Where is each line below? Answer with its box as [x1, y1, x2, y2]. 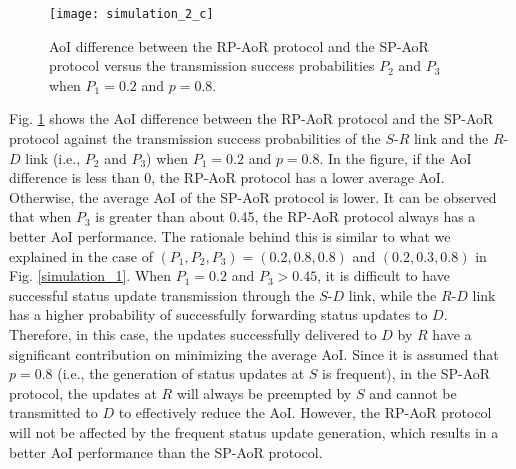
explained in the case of [9, 245, 153, 266]
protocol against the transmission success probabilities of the [9, 128, 381, 149]
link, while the [348, 284, 437, 305]
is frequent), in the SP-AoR [322, 363, 491, 384]
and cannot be [369, 382, 457, 403]
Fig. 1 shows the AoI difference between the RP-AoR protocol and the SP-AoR [9, 108, 494, 129]
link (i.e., [25, 147, 81, 168]
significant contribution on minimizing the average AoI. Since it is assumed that [9, 343, 499, 364]
